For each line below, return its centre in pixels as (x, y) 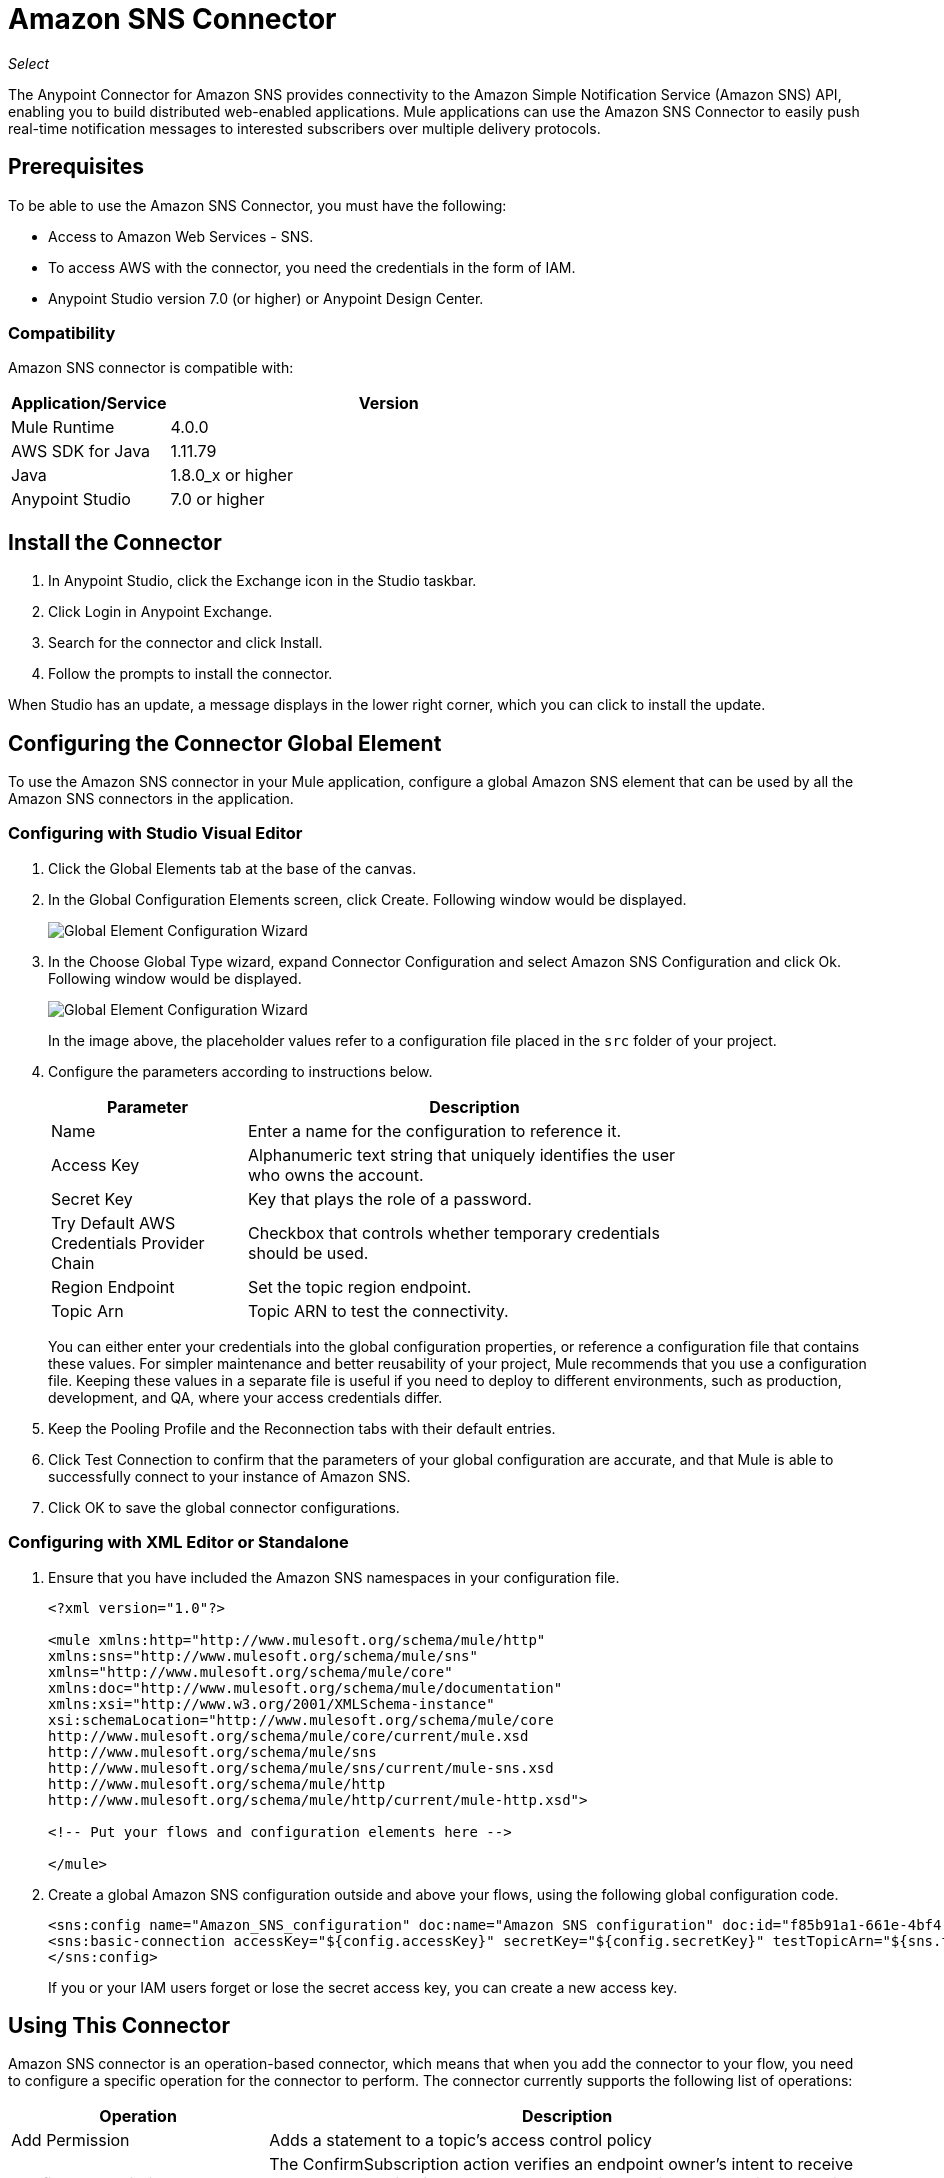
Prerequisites (76, 167)
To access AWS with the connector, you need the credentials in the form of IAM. (312, 267)
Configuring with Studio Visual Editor (155, 833)
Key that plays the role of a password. (390, 1198)
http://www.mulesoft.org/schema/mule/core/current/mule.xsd (288, 1735)
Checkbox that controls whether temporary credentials (454, 1232)
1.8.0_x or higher (231, 475)
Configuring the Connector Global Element (225, 743)
